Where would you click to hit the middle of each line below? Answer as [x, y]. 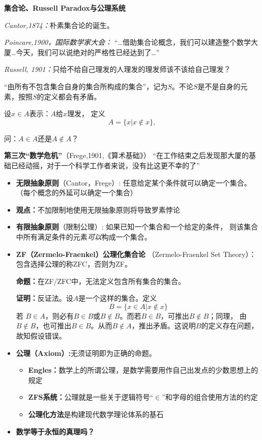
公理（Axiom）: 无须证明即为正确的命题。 [86, 353]
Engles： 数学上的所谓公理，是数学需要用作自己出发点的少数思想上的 [143, 370]
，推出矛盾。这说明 [164, 326]
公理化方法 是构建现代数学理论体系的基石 [96, 414]
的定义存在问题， [230, 326]
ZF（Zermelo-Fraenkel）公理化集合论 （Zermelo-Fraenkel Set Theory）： [136, 254]
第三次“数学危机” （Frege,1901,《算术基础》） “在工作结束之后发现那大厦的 [126, 155]
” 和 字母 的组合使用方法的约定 [210, 397]
